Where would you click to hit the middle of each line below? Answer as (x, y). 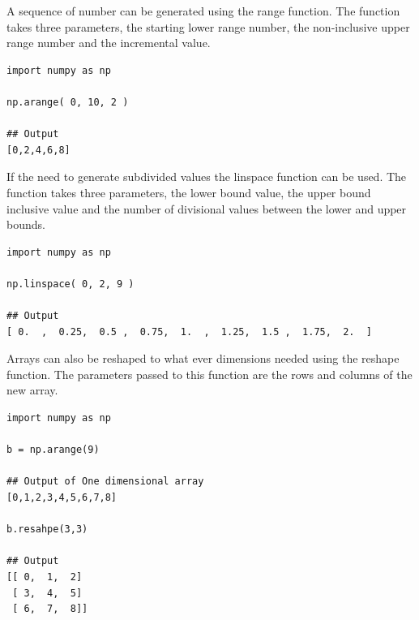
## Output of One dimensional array (105, 482)
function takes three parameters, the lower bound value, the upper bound (189, 192)
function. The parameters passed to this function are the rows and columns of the (209, 374)
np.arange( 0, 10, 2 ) (68, 102)
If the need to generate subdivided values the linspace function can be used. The (207, 177)
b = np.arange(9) (53, 450)
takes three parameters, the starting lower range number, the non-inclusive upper (208, 26)
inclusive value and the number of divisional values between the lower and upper (207, 208)
